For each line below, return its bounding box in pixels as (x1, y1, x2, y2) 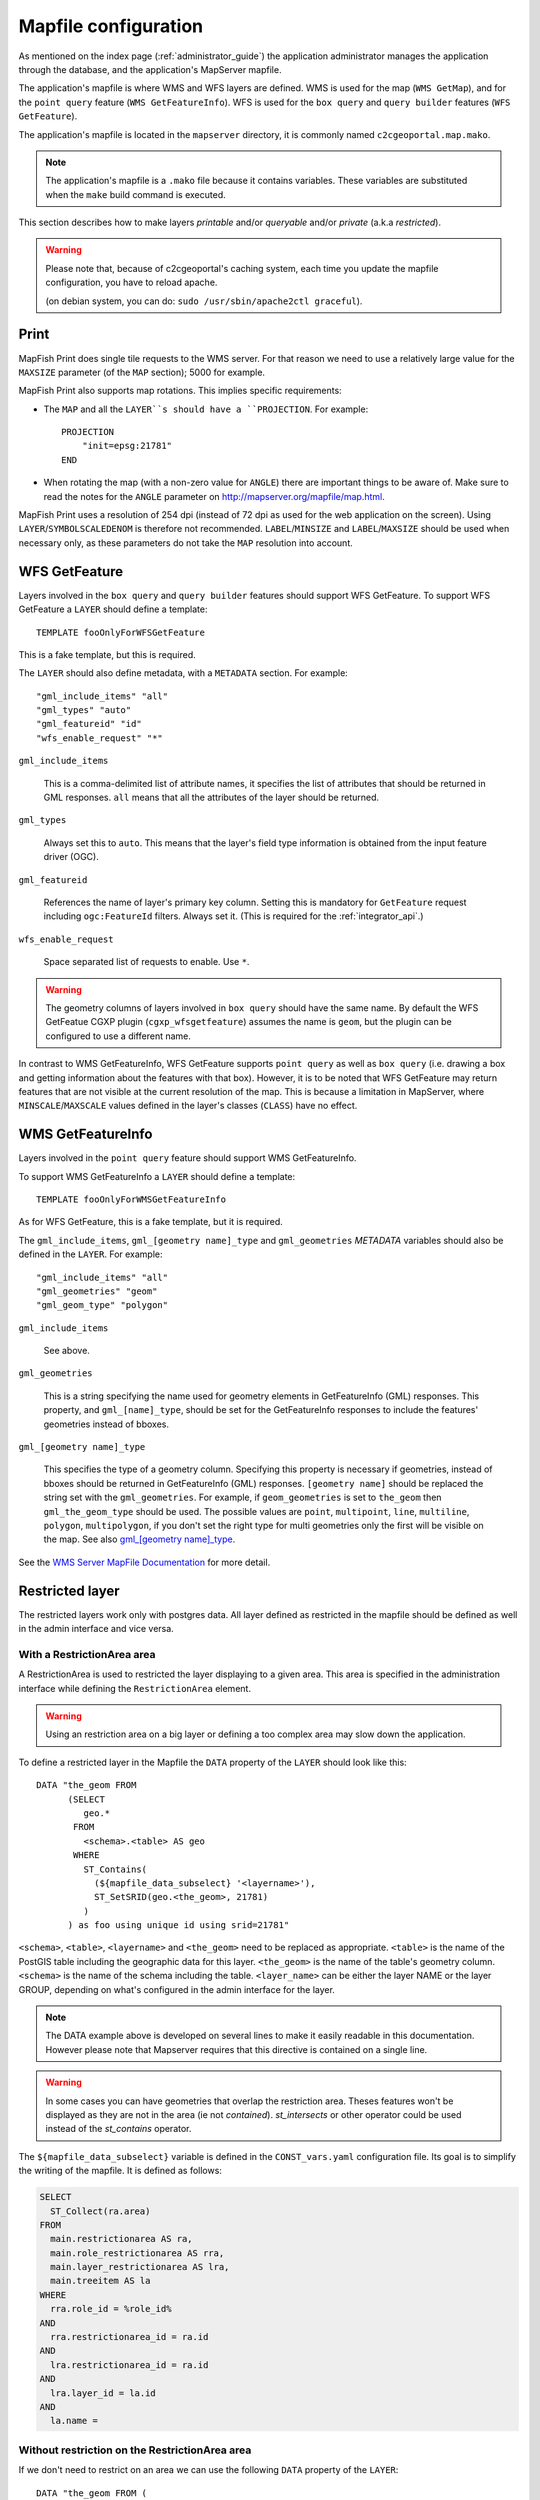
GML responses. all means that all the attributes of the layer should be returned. (43, 791, 380, 804)
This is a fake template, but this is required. (18, 648, 197, 660)
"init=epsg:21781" (81, 440, 173, 452)
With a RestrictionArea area (18, 1647, 156, 1661)
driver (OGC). (43, 851, 99, 863)
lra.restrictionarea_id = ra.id (50, 2359, 209, 2370)
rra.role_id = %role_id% (50, 2303, 172, 2315)
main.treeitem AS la (50, 2275, 151, 2287)
